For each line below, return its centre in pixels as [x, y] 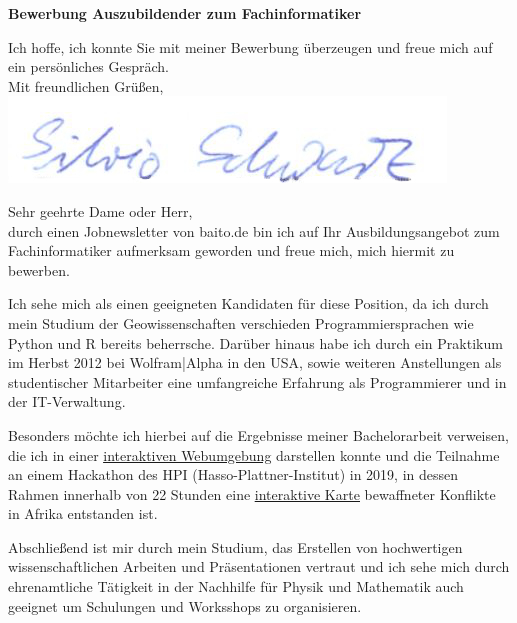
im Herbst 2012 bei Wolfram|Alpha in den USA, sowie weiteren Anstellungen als [255, 362]
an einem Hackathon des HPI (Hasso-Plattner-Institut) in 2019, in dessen [233, 474]
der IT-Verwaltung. [67, 401]
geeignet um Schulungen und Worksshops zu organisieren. [185, 605]
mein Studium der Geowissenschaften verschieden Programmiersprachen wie [241, 322]
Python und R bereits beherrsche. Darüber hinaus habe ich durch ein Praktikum [255, 342]
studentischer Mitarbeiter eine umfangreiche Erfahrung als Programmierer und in [257, 381]
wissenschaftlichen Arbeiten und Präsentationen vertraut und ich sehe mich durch [259, 566]
